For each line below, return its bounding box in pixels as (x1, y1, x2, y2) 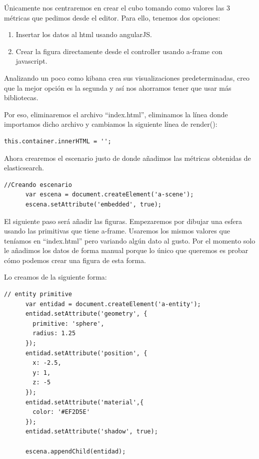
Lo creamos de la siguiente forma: (4, 272, 107, 282)
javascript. (15, 56, 47, 66)
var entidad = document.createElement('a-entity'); (25, 300, 201, 308)
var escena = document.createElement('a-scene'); (25, 191, 194, 198)
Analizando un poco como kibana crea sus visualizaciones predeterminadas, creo (4, 72, 249, 83)
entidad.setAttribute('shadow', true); (25, 428, 158, 435)
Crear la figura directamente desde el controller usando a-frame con (15, 46, 222, 56)
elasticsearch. (4, 162, 44, 173)
